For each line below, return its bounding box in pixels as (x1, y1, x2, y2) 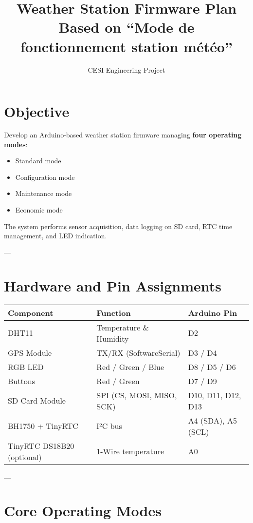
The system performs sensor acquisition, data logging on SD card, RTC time (4, 221, 233, 231)
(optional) (8, 451, 42, 463)
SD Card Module (8, 395, 66, 406)
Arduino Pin (188, 307, 237, 318)
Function (96, 307, 131, 318)
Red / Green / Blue (96, 361, 164, 372)
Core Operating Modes (4, 501, 162, 521)
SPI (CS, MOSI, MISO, (96, 389, 177, 401)
